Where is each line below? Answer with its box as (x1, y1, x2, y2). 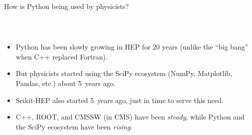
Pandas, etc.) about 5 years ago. (15, 77, 116, 88)
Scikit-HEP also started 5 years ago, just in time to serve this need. (15, 94, 224, 105)
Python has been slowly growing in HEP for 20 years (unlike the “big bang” (15, 41, 249, 52)
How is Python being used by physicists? (4, 1, 129, 11)
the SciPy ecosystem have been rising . (15, 121, 133, 131)
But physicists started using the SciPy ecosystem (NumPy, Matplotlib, (15, 68, 233, 78)
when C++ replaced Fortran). (15, 51, 108, 61)
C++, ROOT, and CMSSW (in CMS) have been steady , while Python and (15, 111, 245, 122)
